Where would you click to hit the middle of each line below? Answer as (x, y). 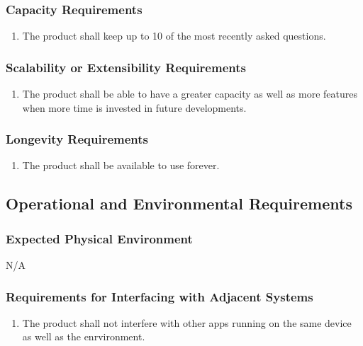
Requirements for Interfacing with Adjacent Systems (160, 296)
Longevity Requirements (77, 139)
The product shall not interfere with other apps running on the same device (187, 322)
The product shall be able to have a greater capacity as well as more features (190, 94)
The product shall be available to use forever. (121, 165)
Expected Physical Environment (99, 238)
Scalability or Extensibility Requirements (126, 67)
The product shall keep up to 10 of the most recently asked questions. (174, 36)
